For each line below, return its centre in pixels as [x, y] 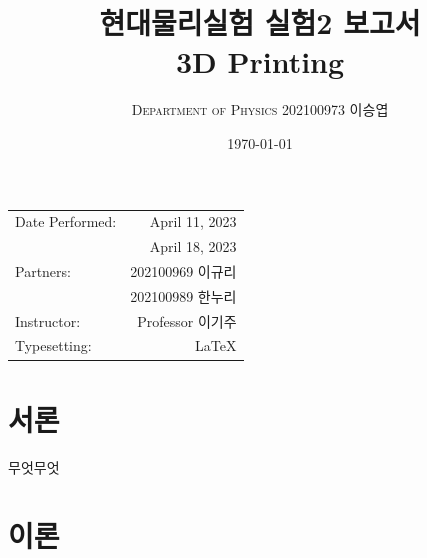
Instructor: [48, 320]
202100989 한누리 [183, 295]
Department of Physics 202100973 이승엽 [260, 109]
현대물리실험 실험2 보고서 [260, 22]
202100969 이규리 [183, 270]
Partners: [43, 270]
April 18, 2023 [193, 246]
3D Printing [260, 61]
